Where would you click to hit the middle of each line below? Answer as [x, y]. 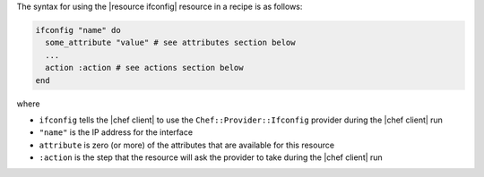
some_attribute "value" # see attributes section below [170, 43]
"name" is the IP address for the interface [116, 132]
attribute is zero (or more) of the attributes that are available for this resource [187, 145]
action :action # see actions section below [144, 68]
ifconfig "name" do [78, 30]
